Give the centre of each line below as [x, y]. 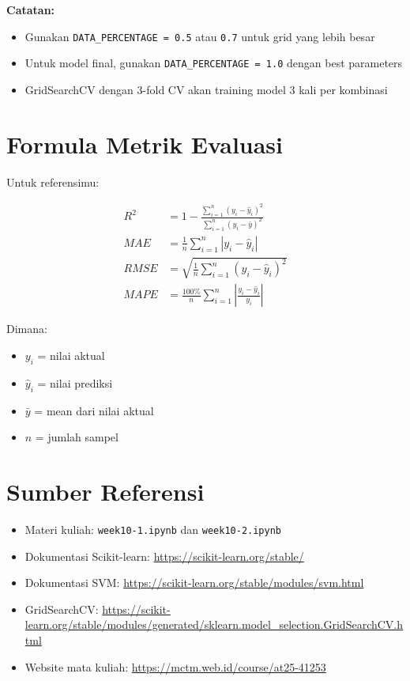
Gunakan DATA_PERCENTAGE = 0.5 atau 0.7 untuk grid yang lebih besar [200, 36]
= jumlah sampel [77, 437]
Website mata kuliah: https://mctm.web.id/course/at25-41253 [175, 666]
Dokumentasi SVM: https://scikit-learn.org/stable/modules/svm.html [194, 583]
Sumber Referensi [105, 491]
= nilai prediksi [75, 382]
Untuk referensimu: [53, 182]
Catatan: [31, 9]
